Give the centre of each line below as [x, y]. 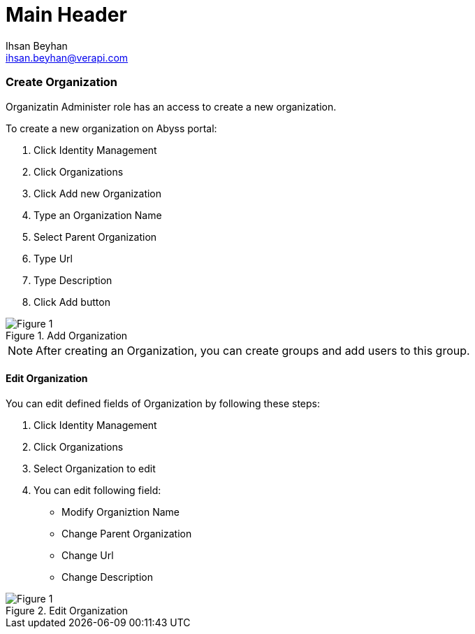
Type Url [53, 258]
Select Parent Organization [95, 237]
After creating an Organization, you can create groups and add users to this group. [253, 350]
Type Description [73, 280]
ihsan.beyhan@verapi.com [67, 57]
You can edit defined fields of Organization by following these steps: [163, 403]
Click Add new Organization [98, 193]
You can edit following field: [97, 490]
